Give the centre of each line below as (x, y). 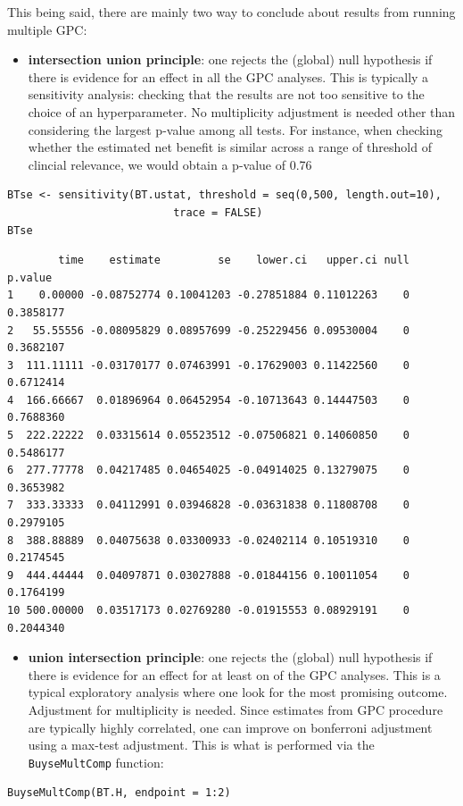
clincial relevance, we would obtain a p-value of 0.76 (170, 164)
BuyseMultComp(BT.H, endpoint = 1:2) (119, 793)
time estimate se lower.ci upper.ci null (234, 260)
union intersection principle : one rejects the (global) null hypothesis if (230, 657)
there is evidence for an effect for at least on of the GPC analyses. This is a (234, 674)
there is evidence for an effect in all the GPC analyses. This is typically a (228, 76)
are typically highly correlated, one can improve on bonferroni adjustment (230, 727)
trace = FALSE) (218, 212)
